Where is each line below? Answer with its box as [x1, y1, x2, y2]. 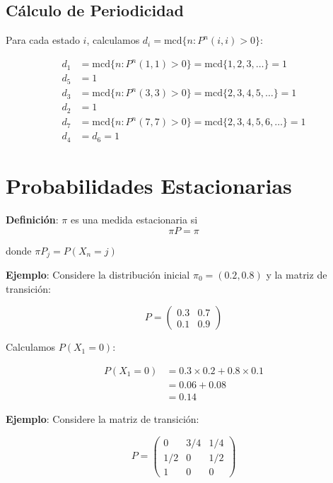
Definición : [6, 211, 59, 226]
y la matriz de [266, 267, 327, 282]
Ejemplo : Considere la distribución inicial [6, 267, 190, 282]
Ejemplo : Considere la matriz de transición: [6, 411, 199, 426]
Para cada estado [6, 33, 80, 47]
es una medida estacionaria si [70, 211, 198, 226]
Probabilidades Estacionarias [6, 171, 292, 200]
